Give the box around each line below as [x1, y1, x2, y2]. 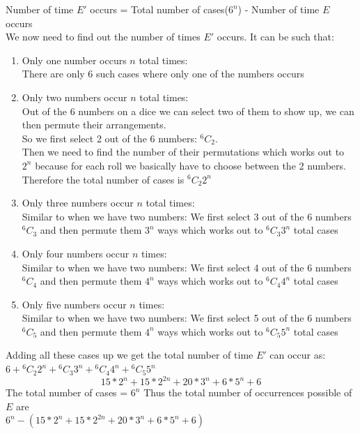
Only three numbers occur [22, 195, 134, 210]
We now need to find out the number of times [6, 29, 201, 44]
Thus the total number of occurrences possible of [143, 385, 352, 400]
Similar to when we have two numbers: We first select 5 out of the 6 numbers [22, 310, 352, 325]
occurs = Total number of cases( [90, 2, 228, 16]
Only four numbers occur [22, 246, 130, 260]
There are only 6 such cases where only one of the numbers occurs [22, 66, 304, 81]
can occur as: [269, 347, 326, 362]
